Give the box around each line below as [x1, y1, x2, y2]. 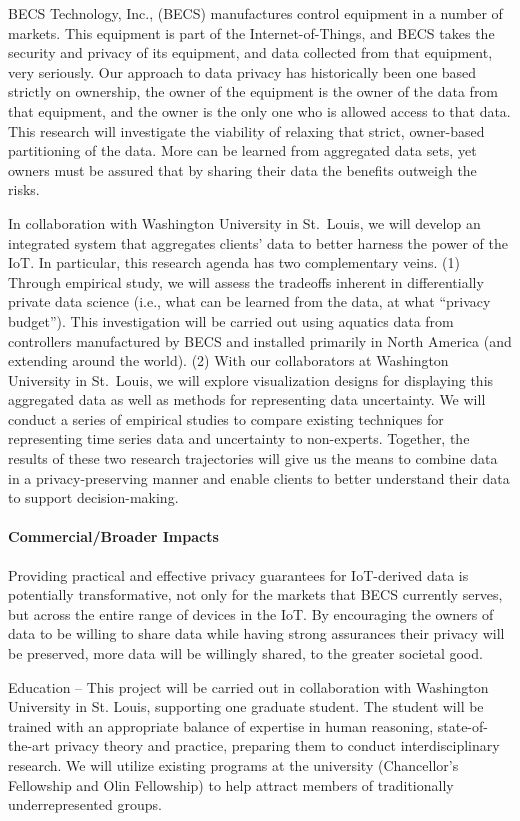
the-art [8, 735, 51, 756]
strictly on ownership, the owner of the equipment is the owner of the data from [8, 81, 499, 102]
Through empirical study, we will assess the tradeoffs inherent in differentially [8, 271, 484, 292]
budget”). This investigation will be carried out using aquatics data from [8, 310, 454, 331]
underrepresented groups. [8, 794, 162, 815]
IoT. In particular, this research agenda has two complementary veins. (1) [8, 252, 460, 273]
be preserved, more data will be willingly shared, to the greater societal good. [8, 643, 483, 664]
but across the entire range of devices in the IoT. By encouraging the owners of [8, 603, 494, 624]
